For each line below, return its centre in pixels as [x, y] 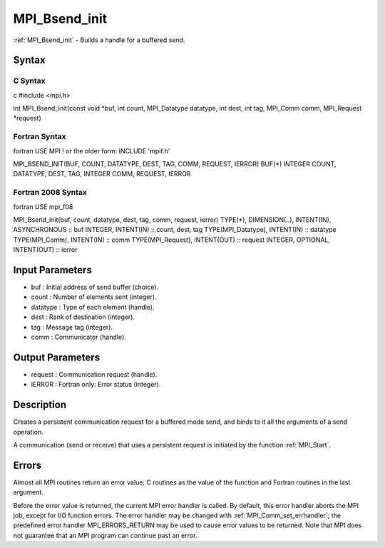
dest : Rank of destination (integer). [83, 317]
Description [40, 405]
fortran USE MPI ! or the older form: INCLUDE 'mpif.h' [92, 151]
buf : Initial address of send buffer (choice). [95, 287]
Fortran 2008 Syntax [50, 193]
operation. [28, 432]
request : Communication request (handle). [94, 374]
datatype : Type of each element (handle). [93, 307]
